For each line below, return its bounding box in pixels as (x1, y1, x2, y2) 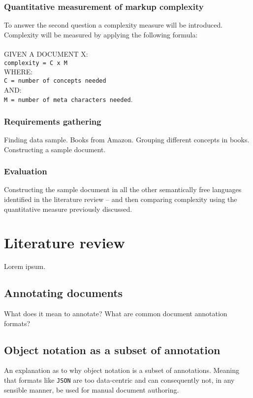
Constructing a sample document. (4, 144, 106, 154)
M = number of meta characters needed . (4, 94, 133, 104)
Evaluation (4, 165, 47, 177)
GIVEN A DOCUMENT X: (4, 49, 88, 59)
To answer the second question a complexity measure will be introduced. (4, 20, 223, 30)
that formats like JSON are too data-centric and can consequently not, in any (4, 375, 235, 385)
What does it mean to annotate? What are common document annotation (4, 308, 227, 319)
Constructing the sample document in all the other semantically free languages (4, 184, 242, 195)
